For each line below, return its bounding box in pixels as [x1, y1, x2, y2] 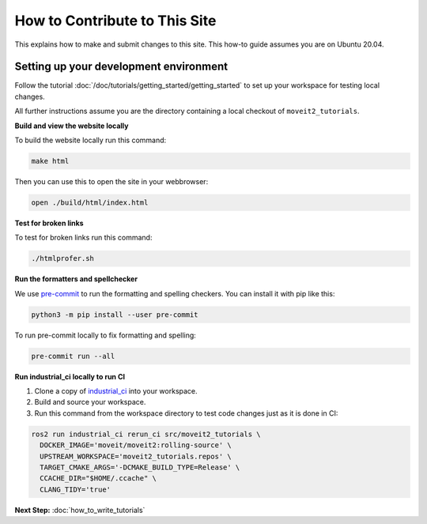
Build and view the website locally [14, 121, 129, 130]
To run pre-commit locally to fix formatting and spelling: [14, 330, 197, 340]
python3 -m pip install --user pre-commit [31, 310, 198, 319]
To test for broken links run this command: [14, 233, 153, 243]
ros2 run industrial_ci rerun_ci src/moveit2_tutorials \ [31, 429, 261, 439]
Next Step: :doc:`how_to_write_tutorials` [14, 505, 145, 515]
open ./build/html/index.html [31, 198, 149, 207]
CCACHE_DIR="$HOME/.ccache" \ [40, 474, 157, 483]
